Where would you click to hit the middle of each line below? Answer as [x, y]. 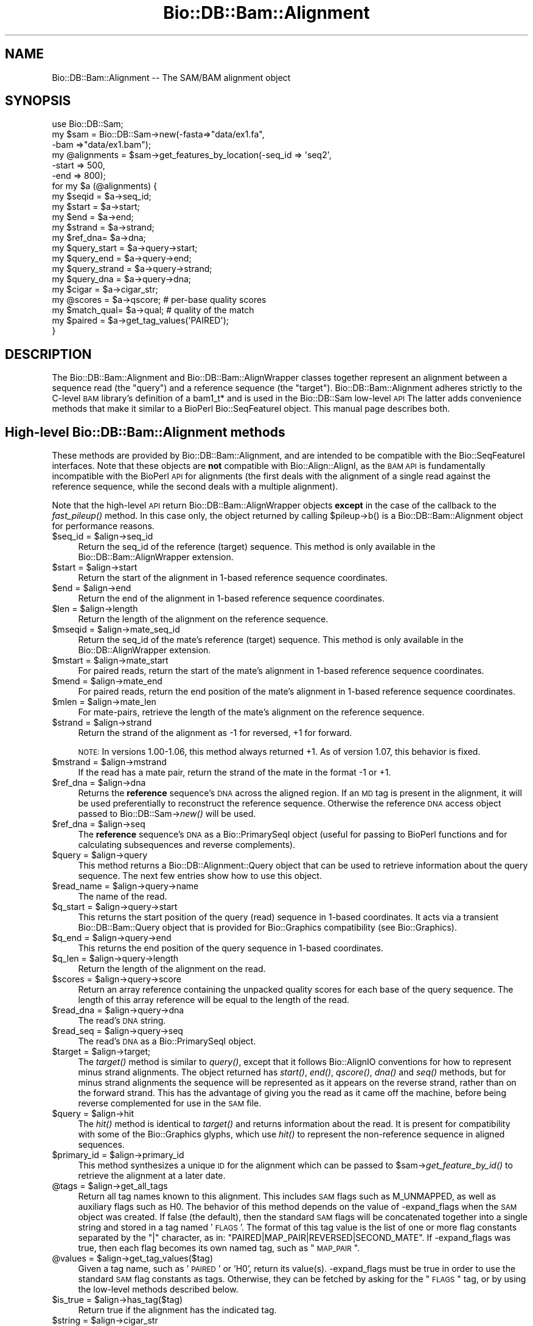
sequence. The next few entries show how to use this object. [200, 876]
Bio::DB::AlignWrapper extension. [145, 650]
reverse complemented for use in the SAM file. [170, 1103]
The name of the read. [123, 897]
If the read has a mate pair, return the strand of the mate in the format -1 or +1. [235, 772]
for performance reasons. [103, 526]
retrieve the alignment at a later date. [152, 1176]
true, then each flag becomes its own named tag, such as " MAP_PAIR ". [219, 1248]
